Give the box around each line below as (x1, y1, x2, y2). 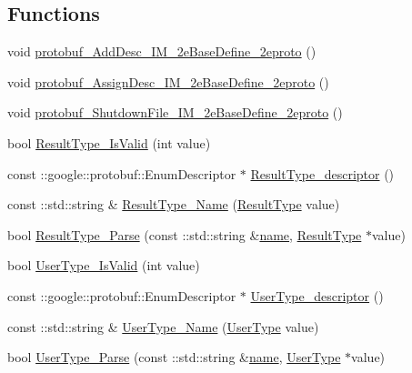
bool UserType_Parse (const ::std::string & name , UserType (7, 348, 341, 367)
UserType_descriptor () (250, 286, 384, 305)
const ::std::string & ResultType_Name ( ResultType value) (7, 195, 340, 214)
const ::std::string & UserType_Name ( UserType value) (7, 317, 319, 336)
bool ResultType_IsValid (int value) (7, 133, 211, 152)
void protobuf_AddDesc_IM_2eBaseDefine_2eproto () (7, 42, 317, 61)
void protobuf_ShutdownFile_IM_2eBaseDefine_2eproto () (7, 103, 343, 122)
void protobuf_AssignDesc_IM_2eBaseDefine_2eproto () (7, 72, 329, 91)
